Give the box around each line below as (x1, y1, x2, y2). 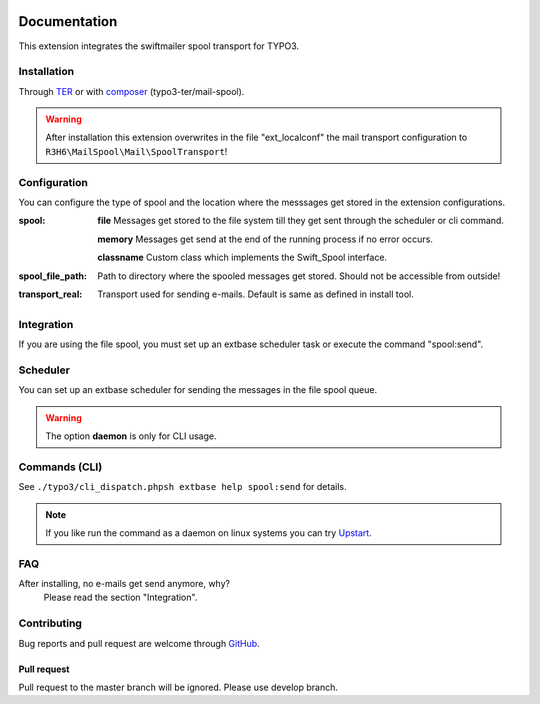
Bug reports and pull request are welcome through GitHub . (18, 637, 260, 649)
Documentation (18, 13, 118, 30)
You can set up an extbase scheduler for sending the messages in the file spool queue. (18, 384, 378, 396)
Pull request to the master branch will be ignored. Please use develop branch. (18, 681, 339, 693)
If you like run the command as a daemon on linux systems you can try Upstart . (45, 526, 372, 539)
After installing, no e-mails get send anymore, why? (18, 578, 230, 590)
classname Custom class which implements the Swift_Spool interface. (97, 251, 388, 264)
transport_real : (18, 288, 83, 300)
